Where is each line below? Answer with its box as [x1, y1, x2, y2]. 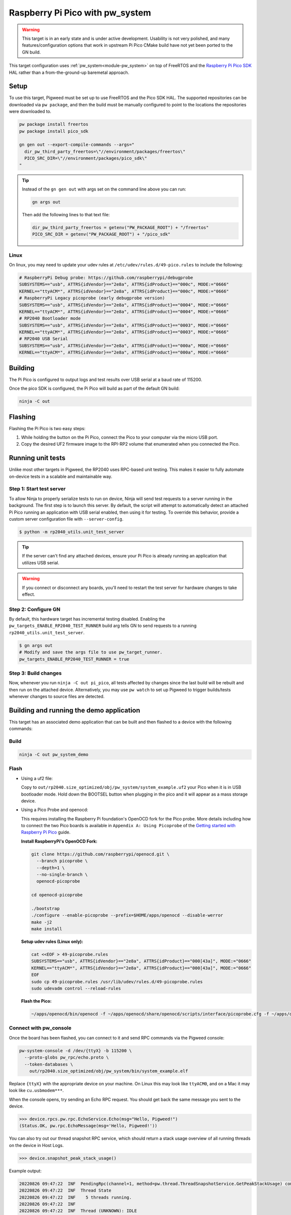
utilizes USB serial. [22, 559, 60, 566]
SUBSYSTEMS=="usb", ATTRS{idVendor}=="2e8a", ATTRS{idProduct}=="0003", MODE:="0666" [19, 322, 229, 328]
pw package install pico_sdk [19, 128, 89, 134]
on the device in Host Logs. [9, 1142, 64, 1148]
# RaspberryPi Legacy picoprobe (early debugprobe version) [19, 295, 165, 301]
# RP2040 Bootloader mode [19, 316, 81, 321]
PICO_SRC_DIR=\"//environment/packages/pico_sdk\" [24, 156, 147, 161]
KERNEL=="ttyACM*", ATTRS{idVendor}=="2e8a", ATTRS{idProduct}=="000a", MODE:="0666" [19, 350, 229, 355]
